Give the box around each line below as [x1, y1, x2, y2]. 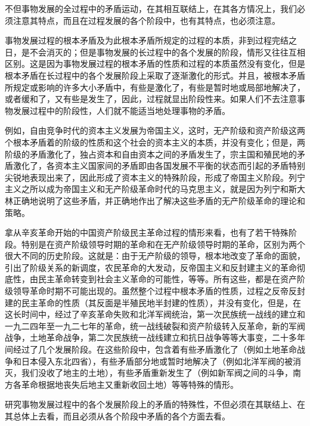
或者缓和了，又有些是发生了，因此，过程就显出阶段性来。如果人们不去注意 [5, 92, 297, 105]
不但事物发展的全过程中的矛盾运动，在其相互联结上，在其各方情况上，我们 [5, 2, 297, 14]
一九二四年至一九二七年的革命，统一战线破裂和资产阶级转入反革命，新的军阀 [5, 319, 305, 332]
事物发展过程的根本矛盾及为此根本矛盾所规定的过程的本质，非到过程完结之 [5, 34, 297, 47]
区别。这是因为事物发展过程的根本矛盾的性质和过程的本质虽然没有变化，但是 [5, 57, 305, 70]
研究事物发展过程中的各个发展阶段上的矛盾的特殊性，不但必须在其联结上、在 [5, 398, 305, 410]
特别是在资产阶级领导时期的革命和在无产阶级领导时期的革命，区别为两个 [21, 237, 305, 250]
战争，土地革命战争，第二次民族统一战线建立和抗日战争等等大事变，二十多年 [5, 331, 305, 344]
